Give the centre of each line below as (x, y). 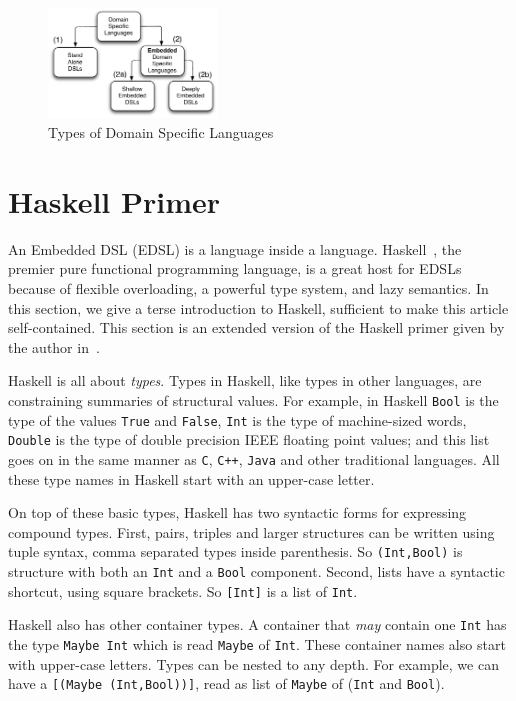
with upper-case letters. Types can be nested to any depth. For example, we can (253, 663)
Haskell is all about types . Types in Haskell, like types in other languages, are (245, 380)
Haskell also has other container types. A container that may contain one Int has (257, 624)
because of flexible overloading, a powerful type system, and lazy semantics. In (248, 287)
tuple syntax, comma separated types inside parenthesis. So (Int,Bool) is (235, 551)
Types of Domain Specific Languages (161, 132)
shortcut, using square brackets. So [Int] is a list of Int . (183, 590)
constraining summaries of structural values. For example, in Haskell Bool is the (253, 399)
